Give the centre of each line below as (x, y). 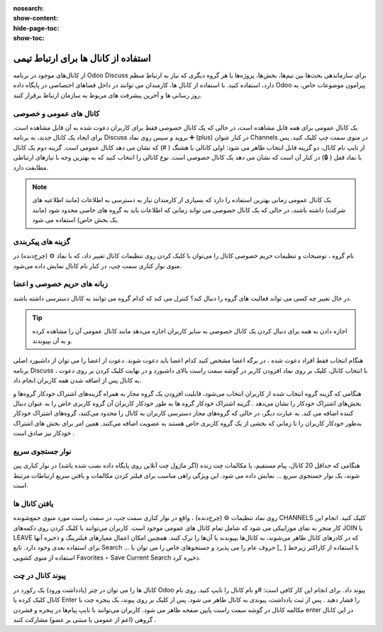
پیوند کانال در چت (40, 576)
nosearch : (28, 8)
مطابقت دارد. (31, 167)
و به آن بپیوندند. (52, 340)
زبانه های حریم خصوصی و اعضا (60, 284)
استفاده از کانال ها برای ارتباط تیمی (82, 58)
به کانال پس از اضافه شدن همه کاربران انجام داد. (77, 380)
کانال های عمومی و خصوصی (56, 113)
